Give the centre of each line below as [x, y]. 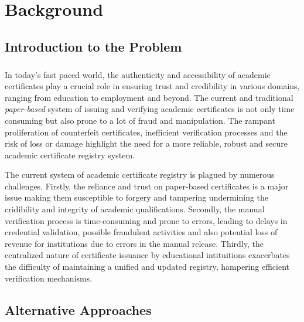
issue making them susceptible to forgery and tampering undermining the [137, 197]
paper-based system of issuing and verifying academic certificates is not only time [150, 109]
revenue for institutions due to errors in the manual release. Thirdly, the [134, 243]
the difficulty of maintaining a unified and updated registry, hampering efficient [147, 267]
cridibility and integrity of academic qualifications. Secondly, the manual [135, 209]
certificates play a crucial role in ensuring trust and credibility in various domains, [152, 86]
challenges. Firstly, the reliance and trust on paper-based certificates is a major [147, 186]
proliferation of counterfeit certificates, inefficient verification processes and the [146, 132]
